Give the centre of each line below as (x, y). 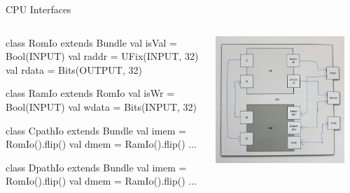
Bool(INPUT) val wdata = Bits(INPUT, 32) (101, 106)
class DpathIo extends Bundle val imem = (96, 167)
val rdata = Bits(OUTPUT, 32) (74, 69)
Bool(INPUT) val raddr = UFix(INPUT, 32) (102, 56)
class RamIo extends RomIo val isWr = (90, 93)
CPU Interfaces (38, 9)
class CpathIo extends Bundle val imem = (96, 130)
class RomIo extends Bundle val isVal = (91, 42)
